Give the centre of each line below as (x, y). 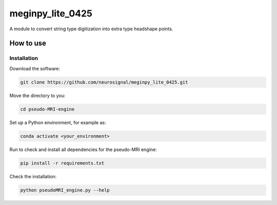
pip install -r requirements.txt (62, 163)
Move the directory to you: (37, 96)
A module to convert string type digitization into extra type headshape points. (91, 29)
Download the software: (35, 68)
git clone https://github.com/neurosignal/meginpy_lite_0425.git (104, 82)
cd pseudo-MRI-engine (47, 109)
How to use (28, 43)
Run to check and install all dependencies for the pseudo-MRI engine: (83, 150)
